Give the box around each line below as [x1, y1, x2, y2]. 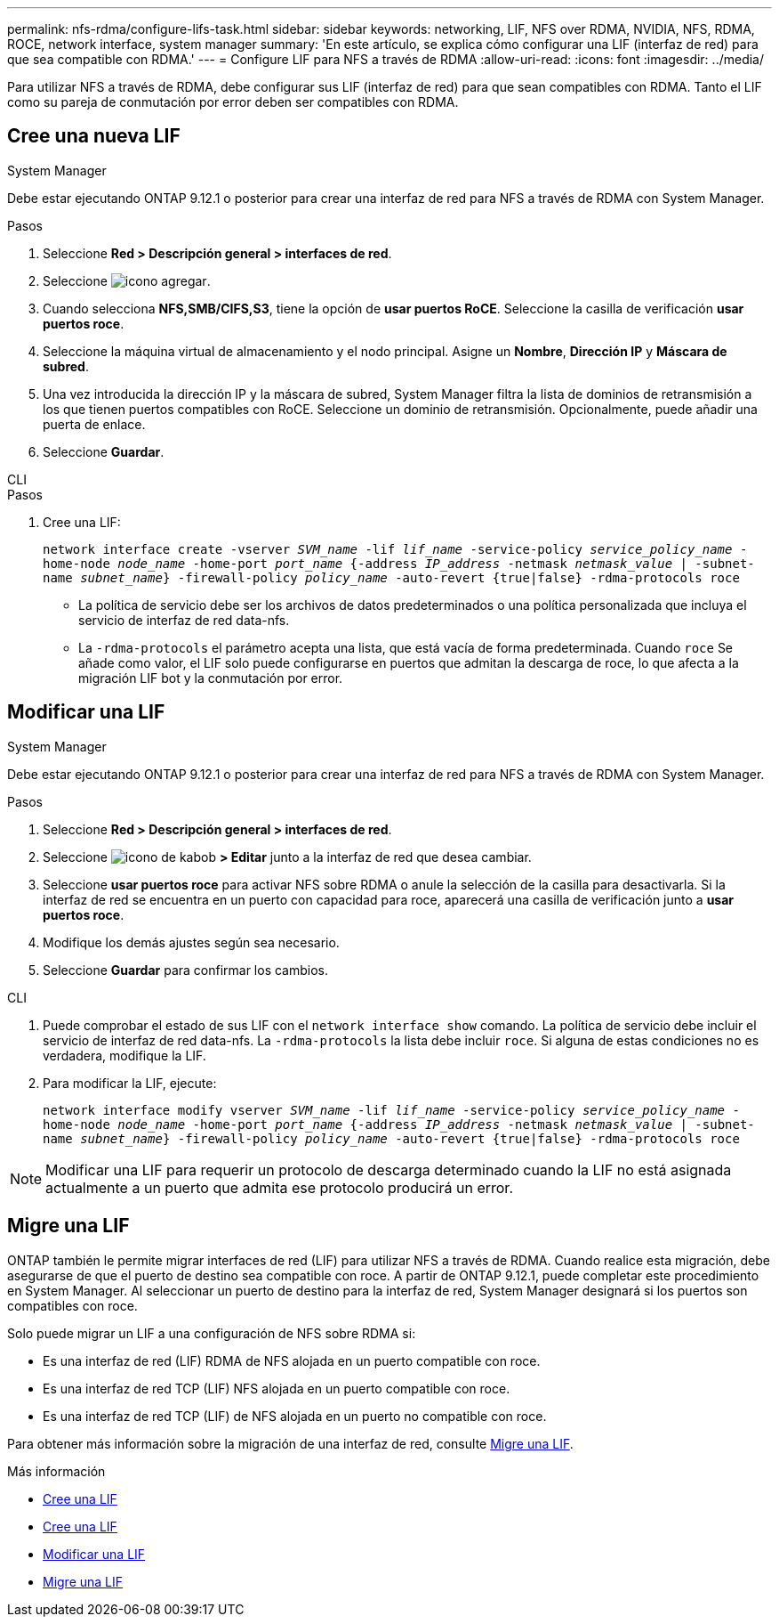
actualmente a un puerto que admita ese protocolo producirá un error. [45, 1178, 513, 1197]
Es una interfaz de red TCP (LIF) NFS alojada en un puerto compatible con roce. [43, 1380, 510, 1396]
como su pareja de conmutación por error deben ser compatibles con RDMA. [7, 94, 459, 110]
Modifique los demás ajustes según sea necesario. [43, 934, 340, 950]
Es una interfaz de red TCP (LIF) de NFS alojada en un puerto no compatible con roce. [43, 1408, 547, 1424]
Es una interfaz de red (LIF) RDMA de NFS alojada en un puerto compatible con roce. [43, 1352, 541, 1368]
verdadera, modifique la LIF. [43, 1047, 206, 1063]
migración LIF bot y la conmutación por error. [78, 670, 343, 686]
